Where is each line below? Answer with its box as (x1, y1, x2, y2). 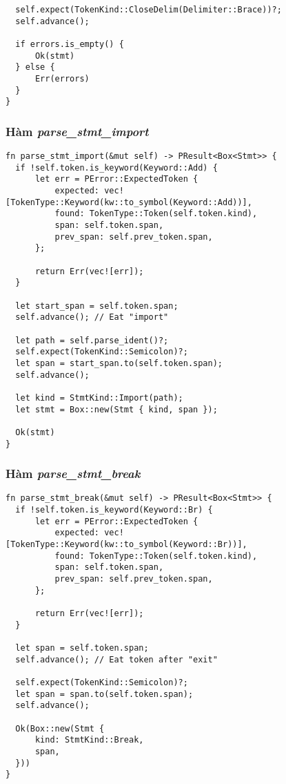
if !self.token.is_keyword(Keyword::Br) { (15, 505, 213, 515)
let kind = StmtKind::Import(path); (15, 392, 183, 403)
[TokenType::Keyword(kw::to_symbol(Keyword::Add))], (6, 197, 252, 207)
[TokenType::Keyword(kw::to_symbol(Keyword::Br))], (6, 539, 247, 550)
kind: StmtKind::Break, (34, 735, 144, 745)
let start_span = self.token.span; (15, 300, 178, 311)
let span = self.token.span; (15, 642, 149, 653)
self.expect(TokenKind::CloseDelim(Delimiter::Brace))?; (15, 5, 282, 15)
